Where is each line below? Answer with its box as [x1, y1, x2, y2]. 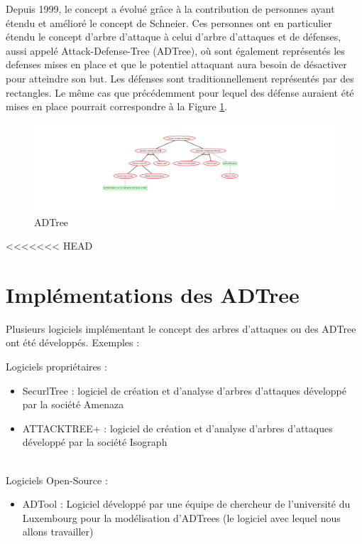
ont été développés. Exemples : [6, 335, 140, 350]
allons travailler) [22, 524, 94, 539]
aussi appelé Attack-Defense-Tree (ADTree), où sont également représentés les [6, 43, 345, 58]
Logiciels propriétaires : [6, 359, 107, 374]
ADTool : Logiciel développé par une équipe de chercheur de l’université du [22, 496, 351, 511]
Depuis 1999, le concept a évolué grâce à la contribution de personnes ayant [6, 1, 335, 16]
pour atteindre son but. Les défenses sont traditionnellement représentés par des [6, 70, 354, 85]
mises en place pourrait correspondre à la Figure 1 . [6, 99, 228, 114]
